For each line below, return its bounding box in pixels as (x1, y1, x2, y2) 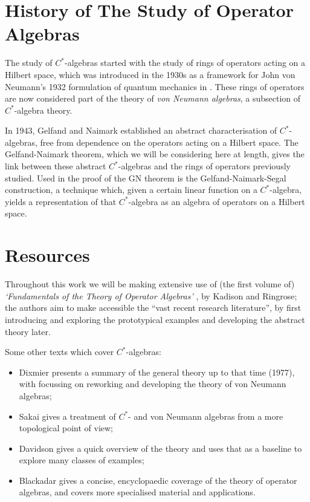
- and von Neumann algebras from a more (128, 409, 283, 422)
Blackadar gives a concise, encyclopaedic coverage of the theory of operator (19, 474, 297, 486)
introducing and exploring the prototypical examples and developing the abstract (5, 313, 305, 325)
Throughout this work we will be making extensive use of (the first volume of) (5, 278, 295, 290)
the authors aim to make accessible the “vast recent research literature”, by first (5, 301, 302, 314)
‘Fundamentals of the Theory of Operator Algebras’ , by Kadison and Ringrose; (5, 289, 297, 302)
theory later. (5, 325, 51, 337)
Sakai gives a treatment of (19, 409, 116, 422)
